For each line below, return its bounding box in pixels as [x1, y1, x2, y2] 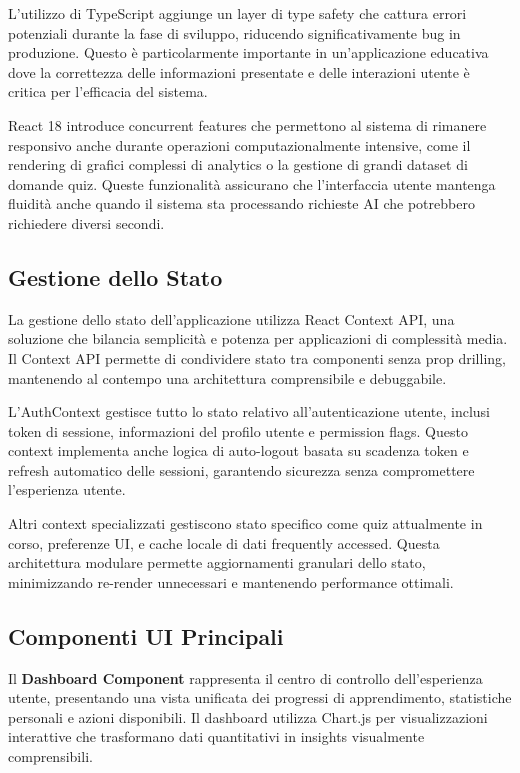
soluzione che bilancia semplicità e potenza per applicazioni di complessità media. [8, 328, 508, 349]
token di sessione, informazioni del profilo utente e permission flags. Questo [8, 420, 468, 441]
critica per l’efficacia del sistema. [8, 81, 208, 102]
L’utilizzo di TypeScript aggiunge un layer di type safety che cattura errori [8, 3, 467, 23]
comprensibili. [8, 746, 93, 767]
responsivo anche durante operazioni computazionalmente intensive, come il [8, 134, 471, 155]
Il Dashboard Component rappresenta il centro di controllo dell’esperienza [8, 667, 483, 688]
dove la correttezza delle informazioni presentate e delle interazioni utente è [8, 61, 470, 82]
